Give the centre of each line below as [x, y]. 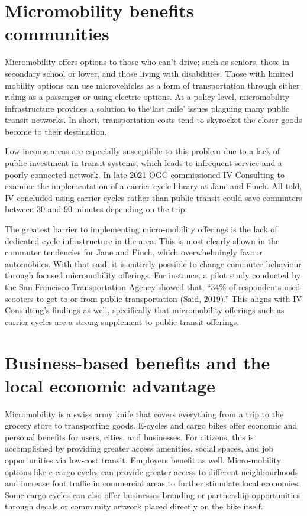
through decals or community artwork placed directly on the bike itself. [134, 506]
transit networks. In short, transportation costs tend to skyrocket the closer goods [153, 120]
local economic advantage [110, 385]
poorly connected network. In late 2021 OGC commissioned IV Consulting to [145, 174]
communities [57, 33]
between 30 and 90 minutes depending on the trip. [96, 209]
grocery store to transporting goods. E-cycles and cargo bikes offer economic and [151, 425]
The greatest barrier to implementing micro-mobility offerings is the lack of [141, 229]
